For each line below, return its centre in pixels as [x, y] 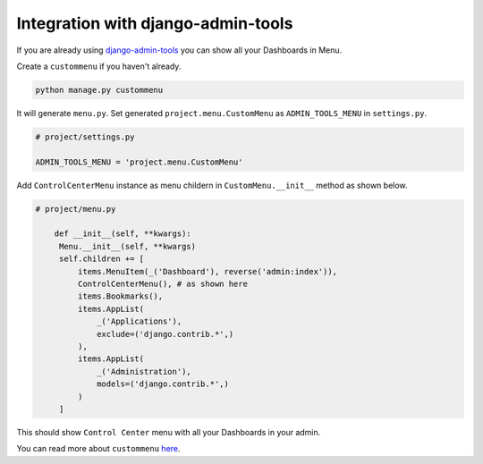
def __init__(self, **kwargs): [123, 234]
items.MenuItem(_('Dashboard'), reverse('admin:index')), [208, 271]
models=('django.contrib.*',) [163, 384]
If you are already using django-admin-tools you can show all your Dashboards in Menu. [179, 50]
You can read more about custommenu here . [98, 449]
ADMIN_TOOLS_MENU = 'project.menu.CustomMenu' [139, 162]
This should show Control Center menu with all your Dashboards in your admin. [169, 432]
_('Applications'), [140, 321]
